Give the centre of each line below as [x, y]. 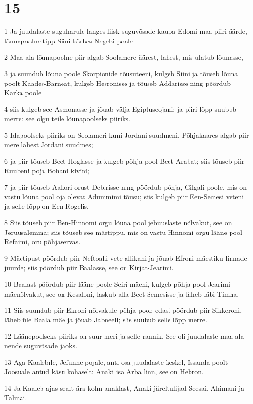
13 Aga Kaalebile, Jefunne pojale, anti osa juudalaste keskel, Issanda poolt [116, 362]
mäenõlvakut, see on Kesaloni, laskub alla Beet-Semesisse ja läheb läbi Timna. [122, 293]
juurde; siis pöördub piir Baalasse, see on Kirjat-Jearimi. [89, 267]
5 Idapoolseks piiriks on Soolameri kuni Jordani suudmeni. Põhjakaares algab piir [127, 135]
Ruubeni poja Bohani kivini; [47, 170]
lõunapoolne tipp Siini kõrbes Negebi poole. [70, 40]
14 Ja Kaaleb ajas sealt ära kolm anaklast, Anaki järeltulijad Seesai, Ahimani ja [124, 388]
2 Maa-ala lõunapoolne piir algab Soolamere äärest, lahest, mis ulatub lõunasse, [124, 57]
